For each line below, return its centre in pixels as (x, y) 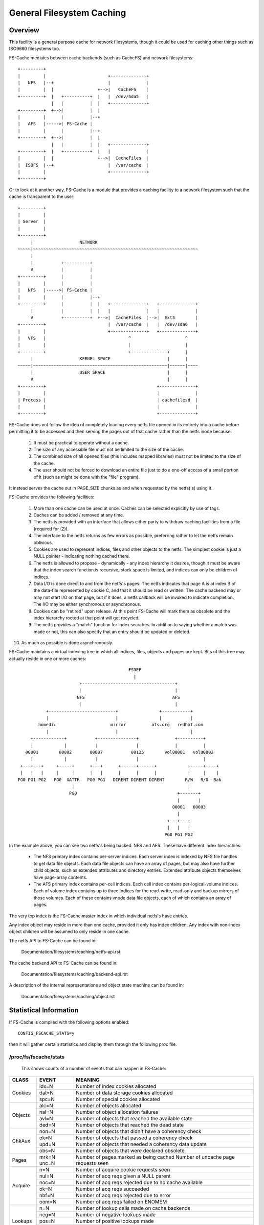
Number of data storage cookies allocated (124, 1093)
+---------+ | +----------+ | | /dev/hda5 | (83, 96)
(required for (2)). (51, 529)
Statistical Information (44, 1010)
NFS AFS (128, 697)
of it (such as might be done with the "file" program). (87, 477)
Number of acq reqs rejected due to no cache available (139, 1182)
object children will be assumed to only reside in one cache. (69, 931)
